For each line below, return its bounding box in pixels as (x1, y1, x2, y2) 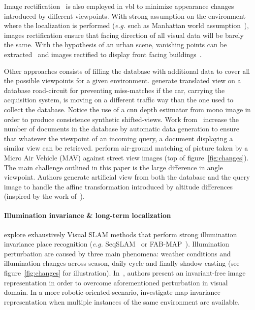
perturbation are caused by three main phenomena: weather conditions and (4, 248, 231, 258)
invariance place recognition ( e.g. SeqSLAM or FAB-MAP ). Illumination (4, 239, 229, 249)
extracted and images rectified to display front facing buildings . (4, 49, 202, 59)
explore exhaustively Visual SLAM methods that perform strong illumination (4, 229, 237, 239)
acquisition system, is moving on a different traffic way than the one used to (4, 94, 233, 105)
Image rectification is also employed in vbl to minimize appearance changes (4, 1, 234, 11)
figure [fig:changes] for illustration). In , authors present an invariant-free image (4, 268, 246, 278)
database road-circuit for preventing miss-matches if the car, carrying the (4, 85, 225, 95)
